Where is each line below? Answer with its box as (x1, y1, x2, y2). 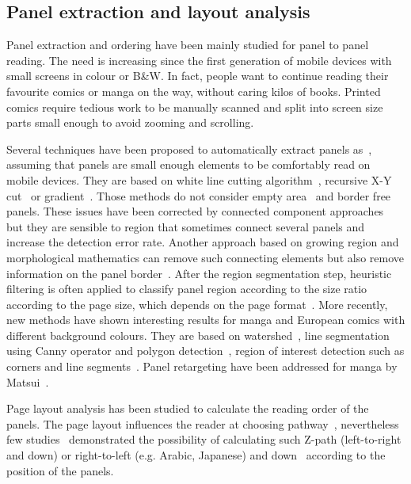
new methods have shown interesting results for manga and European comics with (6, 311, 405, 328)
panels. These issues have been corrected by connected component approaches (6, 203, 384, 219)
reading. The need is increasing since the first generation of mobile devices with (6, 51, 392, 68)
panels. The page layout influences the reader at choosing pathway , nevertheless (6, 415, 399, 432)
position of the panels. (6, 462, 114, 478)
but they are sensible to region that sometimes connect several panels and (6, 218, 365, 234)
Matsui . (6, 373, 49, 390)
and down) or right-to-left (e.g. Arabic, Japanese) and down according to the (6, 447, 386, 463)
